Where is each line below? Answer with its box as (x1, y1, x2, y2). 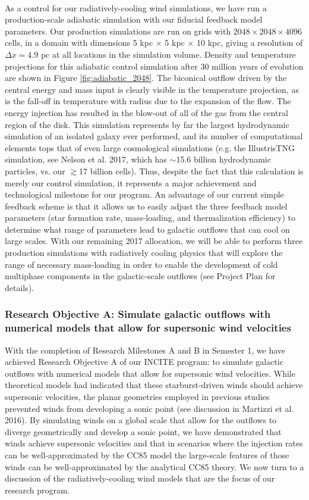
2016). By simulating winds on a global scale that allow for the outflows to (5, 414, 277, 426)
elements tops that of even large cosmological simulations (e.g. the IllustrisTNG (5, 141, 295, 154)
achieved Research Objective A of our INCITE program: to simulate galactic (5, 355, 283, 368)
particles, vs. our (5, 164, 65, 177)
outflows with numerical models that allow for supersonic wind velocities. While (5, 367, 295, 379)
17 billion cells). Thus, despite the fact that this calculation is (79, 164, 304, 177)
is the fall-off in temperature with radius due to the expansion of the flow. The (5, 95, 291, 107)
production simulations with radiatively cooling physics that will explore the (5, 246, 283, 259)
